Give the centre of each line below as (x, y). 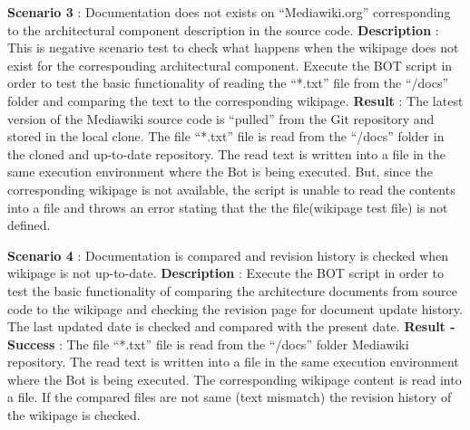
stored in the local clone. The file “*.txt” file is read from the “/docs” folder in (226, 136)
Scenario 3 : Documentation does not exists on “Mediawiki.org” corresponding (229, 12)
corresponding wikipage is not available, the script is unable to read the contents (231, 189)
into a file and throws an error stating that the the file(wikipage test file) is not (228, 207)
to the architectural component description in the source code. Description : (223, 29)
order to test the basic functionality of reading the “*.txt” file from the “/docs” (228, 83)
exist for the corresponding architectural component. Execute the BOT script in (230, 65)
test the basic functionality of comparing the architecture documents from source (232, 290)
